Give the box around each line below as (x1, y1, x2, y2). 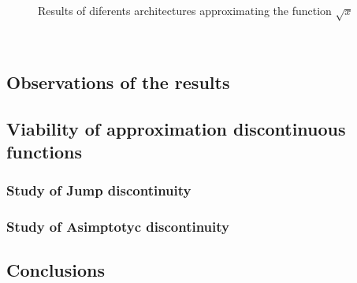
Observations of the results (6, 69, 230, 94)
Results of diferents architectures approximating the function (38, 2, 332, 18)
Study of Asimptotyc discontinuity (6, 217, 229, 236)
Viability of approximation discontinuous (6, 116, 346, 140)
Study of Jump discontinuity (6, 181, 192, 200)
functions (6, 139, 83, 163)
